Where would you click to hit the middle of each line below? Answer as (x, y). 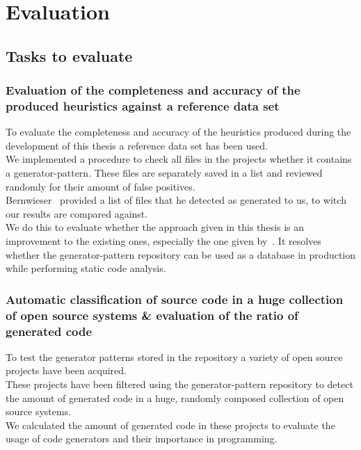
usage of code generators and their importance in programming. (142, 439)
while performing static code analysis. (86, 268)
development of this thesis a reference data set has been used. (137, 145)
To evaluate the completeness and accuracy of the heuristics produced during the (178, 132)
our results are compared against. (77, 213)
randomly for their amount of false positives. (101, 186)
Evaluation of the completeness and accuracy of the (153, 90)
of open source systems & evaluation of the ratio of (152, 315)
